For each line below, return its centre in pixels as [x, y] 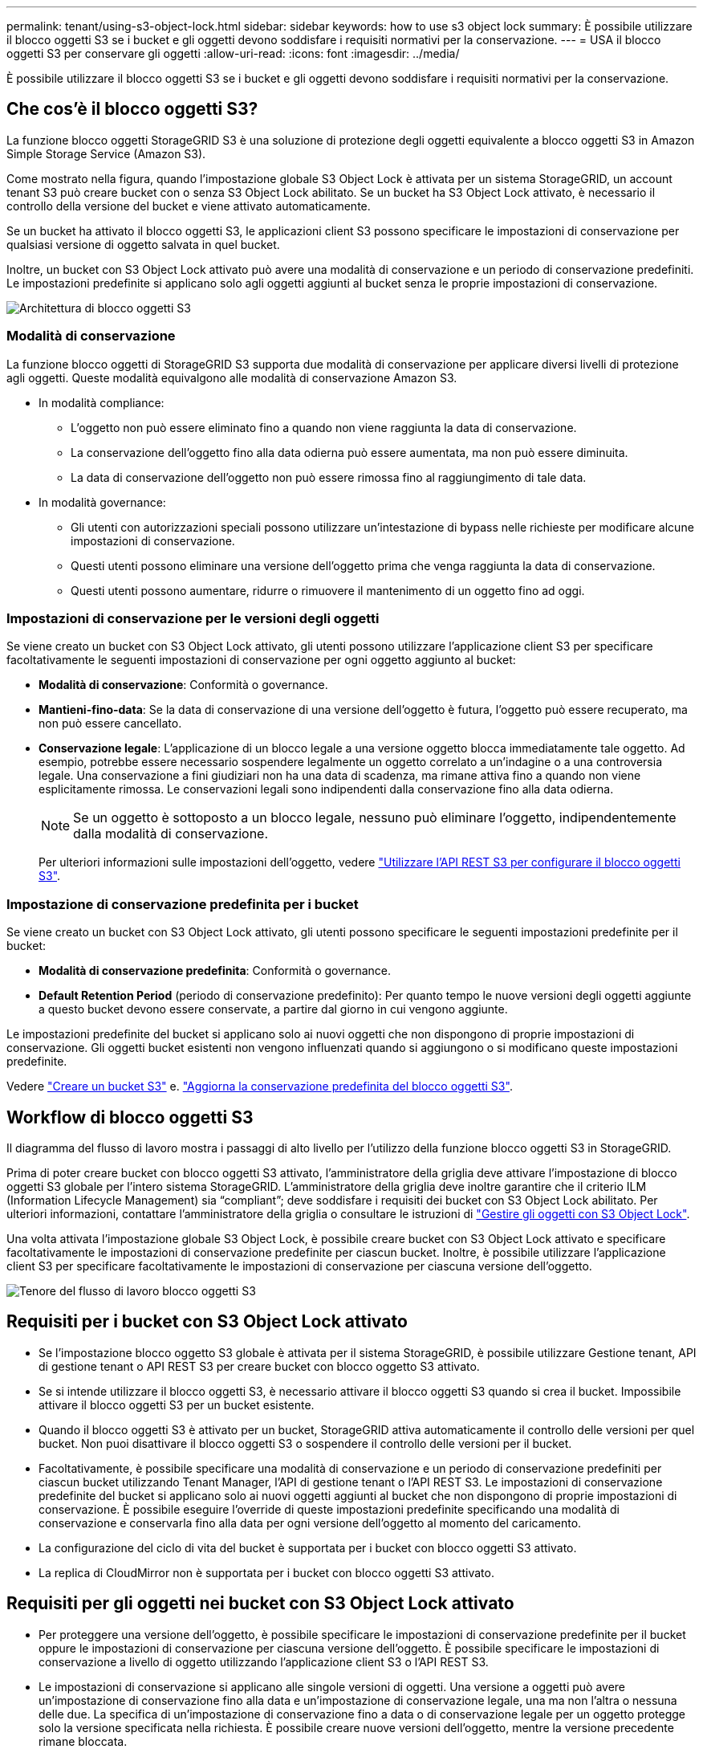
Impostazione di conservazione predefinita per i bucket [183, 904]
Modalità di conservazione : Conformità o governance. [183, 685]
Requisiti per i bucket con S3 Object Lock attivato [207, 1322]
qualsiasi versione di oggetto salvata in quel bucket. [143, 244]
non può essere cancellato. [110, 724]
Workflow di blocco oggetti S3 [130, 1117]
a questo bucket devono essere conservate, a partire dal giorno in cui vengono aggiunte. [273, 1009]
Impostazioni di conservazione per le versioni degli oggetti [193, 618]
